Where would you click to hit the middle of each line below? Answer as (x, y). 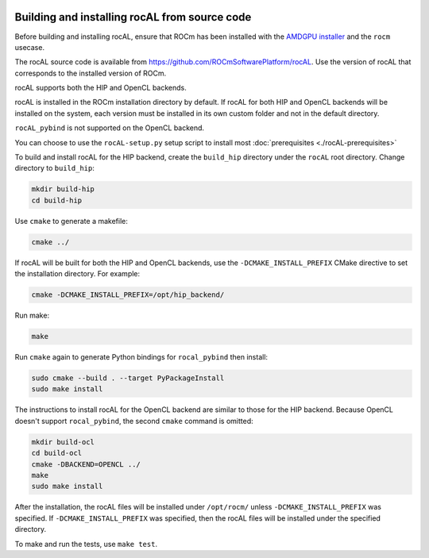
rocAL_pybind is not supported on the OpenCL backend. (110, 128)
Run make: (32, 316)
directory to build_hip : (54, 168)
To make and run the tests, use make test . (86, 544)
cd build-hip (57, 200)
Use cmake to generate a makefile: (71, 221)
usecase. (30, 47)
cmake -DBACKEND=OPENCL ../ (86, 464)
